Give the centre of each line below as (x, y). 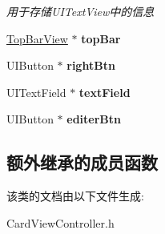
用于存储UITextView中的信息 (80, 11)
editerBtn (94, 119)
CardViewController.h (60, 222)
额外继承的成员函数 (82, 162)
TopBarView (37, 38)
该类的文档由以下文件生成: (75, 196)
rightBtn (91, 65)
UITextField (36, 92)
